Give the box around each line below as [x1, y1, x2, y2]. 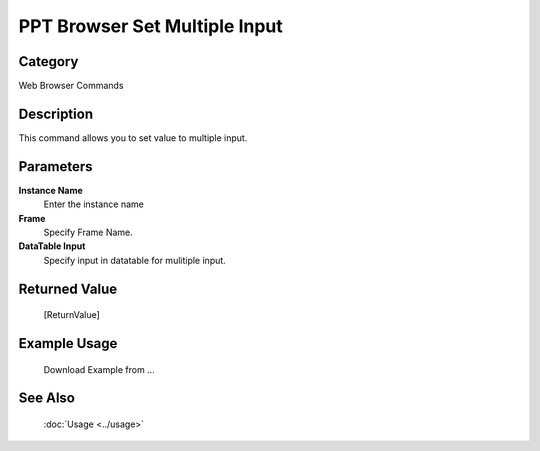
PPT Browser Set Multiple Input [18, 15, 284, 37]
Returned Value [18, 280, 118, 297]
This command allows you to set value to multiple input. [18, 131, 248, 144]
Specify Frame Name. [43, 226, 134, 239]
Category [18, 53, 79, 70]
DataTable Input [18, 240, 86, 252]
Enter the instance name [43, 198, 144, 210]
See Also [18, 390, 75, 407]
